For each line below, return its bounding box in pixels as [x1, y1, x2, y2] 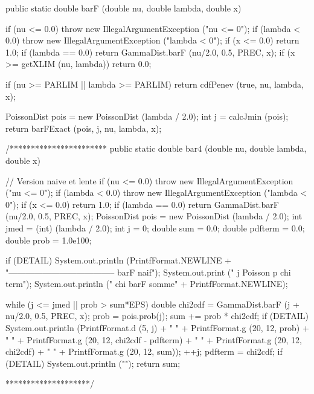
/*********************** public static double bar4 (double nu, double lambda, [5, 142, 307, 155]
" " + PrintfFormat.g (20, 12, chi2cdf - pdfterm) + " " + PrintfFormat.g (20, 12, [5, 333, 302, 346]
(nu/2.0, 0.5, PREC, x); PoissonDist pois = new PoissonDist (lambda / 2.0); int [5, 210, 303, 222]
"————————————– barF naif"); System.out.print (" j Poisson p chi [5, 265, 291, 278]
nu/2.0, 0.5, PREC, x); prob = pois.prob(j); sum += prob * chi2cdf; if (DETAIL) [5, 309, 309, 322]
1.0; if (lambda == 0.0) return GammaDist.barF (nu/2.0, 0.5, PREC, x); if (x [5, 45, 295, 58]
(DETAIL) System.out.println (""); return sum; [5, 357, 181, 369]
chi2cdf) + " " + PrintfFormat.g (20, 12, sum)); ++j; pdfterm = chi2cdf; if [5, 345, 283, 358]
